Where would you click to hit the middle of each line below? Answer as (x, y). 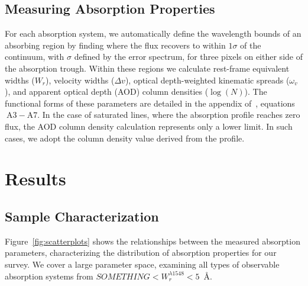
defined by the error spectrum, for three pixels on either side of (188, 57)
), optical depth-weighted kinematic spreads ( (207, 80)
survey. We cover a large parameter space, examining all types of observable (142, 264)
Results (35, 179)
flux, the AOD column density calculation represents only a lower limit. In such (149, 126)
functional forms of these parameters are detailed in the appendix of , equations (150, 103)
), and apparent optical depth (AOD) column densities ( (107, 91)
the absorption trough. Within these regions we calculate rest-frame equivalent (147, 68)
